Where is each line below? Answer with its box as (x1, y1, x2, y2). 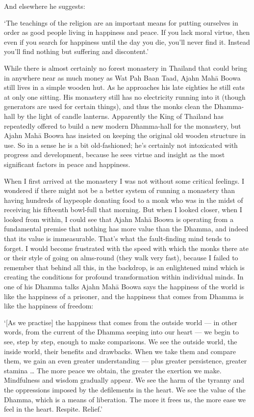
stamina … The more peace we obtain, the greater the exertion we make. (4, 365, 222, 375)
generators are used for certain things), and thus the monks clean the (4, 101, 212, 111)
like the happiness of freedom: (4, 301, 94, 311)
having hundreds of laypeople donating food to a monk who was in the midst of (4, 195, 243, 205)
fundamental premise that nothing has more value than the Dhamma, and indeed (4, 223, 249, 234)
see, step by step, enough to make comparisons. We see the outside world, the (4, 336, 237, 346)
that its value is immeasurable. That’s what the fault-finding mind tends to (4, 233, 230, 244)
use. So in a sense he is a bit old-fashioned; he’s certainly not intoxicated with (4, 139, 238, 150)
